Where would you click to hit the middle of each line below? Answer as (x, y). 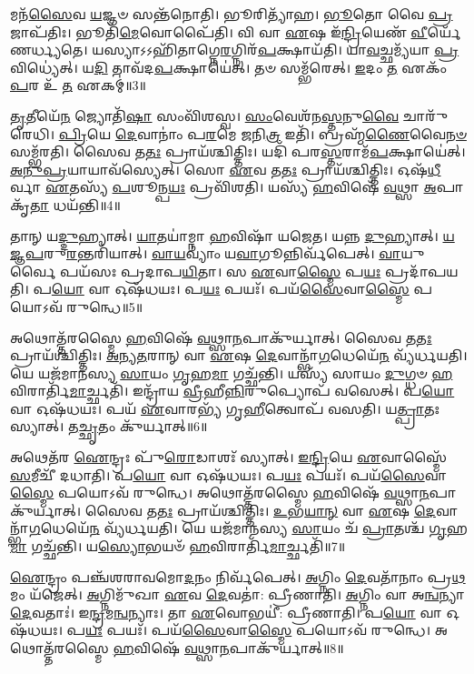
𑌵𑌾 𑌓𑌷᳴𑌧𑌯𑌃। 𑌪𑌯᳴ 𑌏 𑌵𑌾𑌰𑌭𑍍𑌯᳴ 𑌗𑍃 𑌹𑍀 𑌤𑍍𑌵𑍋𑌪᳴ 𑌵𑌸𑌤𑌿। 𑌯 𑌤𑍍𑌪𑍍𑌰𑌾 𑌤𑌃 (225, 408)
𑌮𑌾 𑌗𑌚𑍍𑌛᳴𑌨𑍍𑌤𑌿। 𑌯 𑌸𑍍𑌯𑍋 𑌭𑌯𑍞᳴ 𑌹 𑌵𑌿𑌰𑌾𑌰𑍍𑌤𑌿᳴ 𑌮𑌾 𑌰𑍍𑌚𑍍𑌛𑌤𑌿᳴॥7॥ (178, 546)
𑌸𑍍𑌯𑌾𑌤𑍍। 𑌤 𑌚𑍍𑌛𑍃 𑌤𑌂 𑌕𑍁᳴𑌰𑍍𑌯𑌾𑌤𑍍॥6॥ (109, 426)
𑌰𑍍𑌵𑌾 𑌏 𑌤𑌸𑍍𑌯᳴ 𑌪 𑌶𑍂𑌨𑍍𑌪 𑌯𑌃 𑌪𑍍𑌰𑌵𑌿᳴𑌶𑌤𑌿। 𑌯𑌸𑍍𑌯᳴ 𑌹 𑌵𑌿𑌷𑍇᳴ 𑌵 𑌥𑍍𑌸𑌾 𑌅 (223, 187)
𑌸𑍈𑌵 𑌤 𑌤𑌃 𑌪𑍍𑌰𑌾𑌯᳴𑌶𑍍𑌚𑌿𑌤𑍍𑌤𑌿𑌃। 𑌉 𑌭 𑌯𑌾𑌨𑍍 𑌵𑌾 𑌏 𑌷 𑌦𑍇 (260, 510)
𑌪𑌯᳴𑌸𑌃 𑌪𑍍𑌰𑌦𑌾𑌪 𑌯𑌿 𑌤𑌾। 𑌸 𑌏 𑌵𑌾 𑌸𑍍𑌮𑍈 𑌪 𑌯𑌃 (221, 271)
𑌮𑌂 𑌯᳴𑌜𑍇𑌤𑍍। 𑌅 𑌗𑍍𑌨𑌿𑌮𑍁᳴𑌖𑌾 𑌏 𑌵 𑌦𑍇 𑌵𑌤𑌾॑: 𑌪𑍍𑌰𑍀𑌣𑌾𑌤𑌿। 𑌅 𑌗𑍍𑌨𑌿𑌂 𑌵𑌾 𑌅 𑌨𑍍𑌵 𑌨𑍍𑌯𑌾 (237, 594)
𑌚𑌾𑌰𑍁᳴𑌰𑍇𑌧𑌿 (425, 115)
